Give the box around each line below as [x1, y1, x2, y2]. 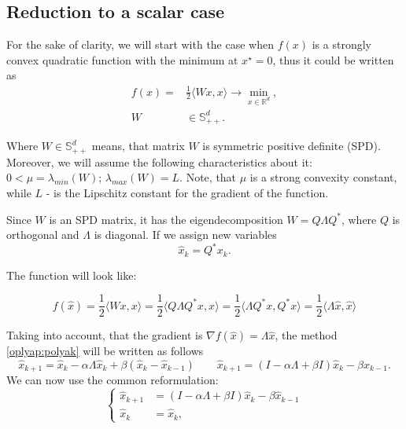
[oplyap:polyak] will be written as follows [6, 343, 204, 359]
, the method [275, 327, 338, 343]
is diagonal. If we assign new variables [94, 226, 277, 243]
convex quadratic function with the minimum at [6, 51, 238, 68]
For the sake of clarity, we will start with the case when [6, 36, 275, 53]
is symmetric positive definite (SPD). [202, 137, 381, 154]
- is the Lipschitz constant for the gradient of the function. [46, 184, 329, 200]
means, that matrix [91, 137, 185, 154]
